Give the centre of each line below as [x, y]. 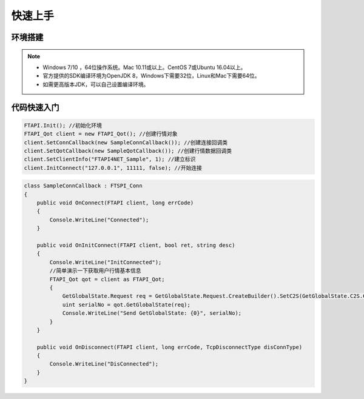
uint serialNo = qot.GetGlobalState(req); [126, 304]
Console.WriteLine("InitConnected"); [106, 262]
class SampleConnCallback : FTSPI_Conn [83, 186]
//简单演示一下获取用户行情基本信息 [95, 271]
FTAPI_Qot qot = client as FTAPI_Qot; [107, 279]
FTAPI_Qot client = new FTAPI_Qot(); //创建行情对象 [101, 134]
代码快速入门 [35, 107]
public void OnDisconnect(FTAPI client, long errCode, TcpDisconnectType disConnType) [170, 347]
